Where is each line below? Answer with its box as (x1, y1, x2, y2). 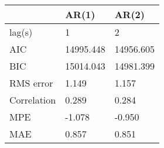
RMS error (9, 76, 53, 90)
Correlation (9, 93, 56, 106)
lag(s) (9, 25, 33, 39)
